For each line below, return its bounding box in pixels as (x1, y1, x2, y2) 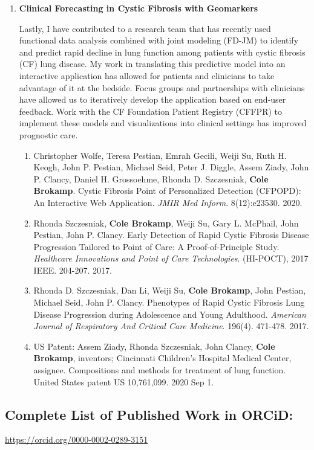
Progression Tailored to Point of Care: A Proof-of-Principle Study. (33, 240, 280, 252)
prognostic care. (19, 128, 78, 141)
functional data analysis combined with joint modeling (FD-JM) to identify (19, 34, 299, 47)
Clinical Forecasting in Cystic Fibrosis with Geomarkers (19, 2, 258, 14)
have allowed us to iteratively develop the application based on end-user (19, 93, 286, 106)
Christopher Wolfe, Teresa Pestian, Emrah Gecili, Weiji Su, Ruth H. (33, 149, 287, 161)
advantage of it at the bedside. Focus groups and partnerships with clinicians (19, 81, 305, 94)
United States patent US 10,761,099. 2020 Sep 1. (33, 375, 214, 388)
